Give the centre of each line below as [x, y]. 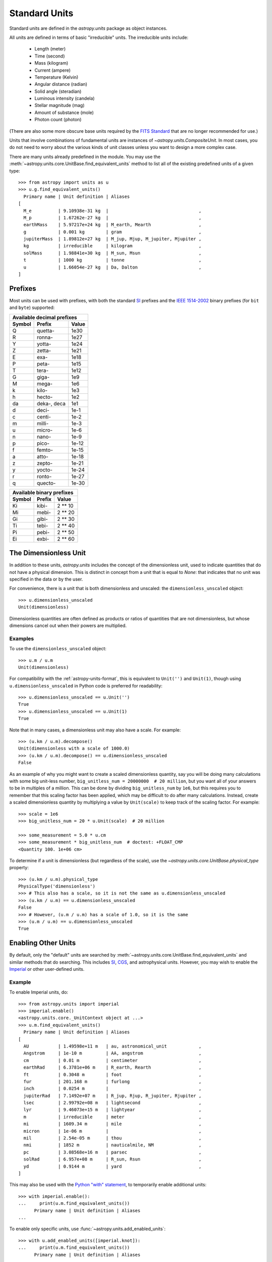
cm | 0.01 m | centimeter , [112, 1060]
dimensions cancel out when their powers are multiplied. [68, 625]
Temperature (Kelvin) [56, 77]
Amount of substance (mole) [64, 112]
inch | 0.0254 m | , [112, 1089]
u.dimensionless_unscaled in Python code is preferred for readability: [86, 686]
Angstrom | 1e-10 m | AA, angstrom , [112, 1053]
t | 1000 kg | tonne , [112, 260]
